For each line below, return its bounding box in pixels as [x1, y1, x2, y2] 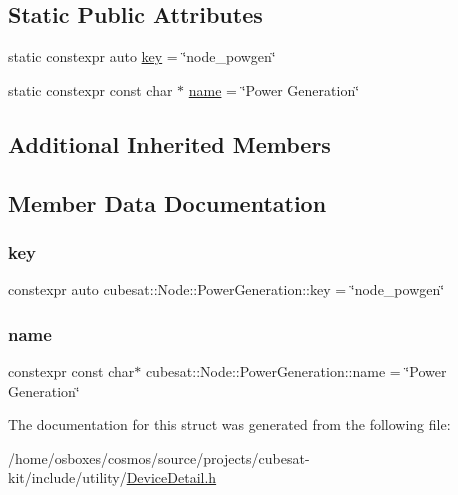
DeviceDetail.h [126, 467, 217, 488]
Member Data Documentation [8, 187, 327, 218]
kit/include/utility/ [8, 467, 127, 488]
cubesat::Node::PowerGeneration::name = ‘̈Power [145, 360, 447, 381]
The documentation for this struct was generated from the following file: [8, 414, 451, 435]
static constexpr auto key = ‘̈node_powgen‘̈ [8, 46, 276, 67]
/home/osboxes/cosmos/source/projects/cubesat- [8, 447, 310, 468]
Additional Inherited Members [8, 128, 331, 159]
